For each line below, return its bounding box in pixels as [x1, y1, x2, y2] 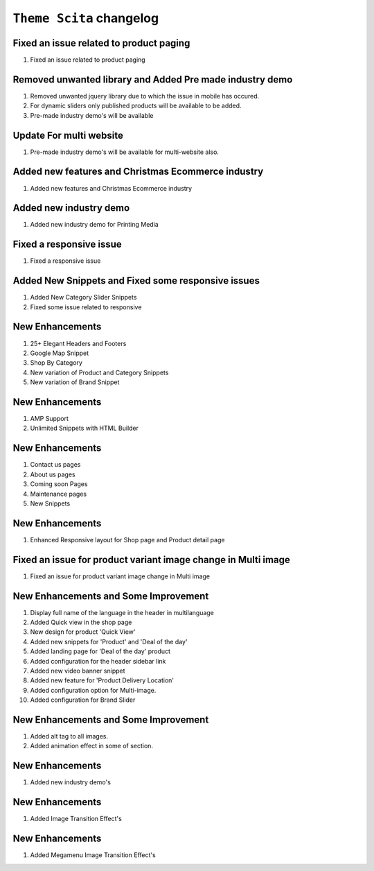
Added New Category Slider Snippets [30, 293, 137, 302]
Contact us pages [30, 460, 81, 469]
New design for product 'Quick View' [30, 628, 136, 636]
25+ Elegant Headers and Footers [30, 339, 127, 347]
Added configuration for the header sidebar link [30, 657, 166, 665]
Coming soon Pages [30, 480, 88, 488]
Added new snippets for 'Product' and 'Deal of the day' [30, 637, 188, 646]
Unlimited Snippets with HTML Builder [30, 424, 139, 433]
